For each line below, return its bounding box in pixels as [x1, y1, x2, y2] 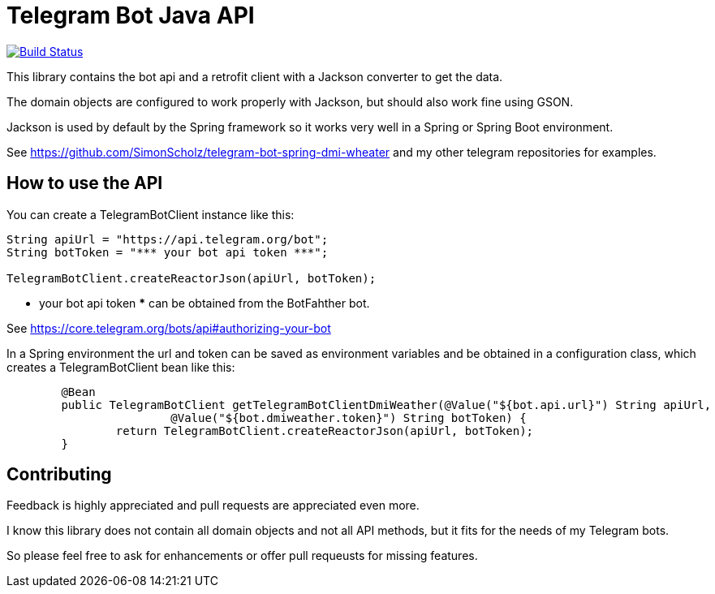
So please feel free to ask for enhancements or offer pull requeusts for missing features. [6, 549, 478, 563]
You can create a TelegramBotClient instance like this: [6, 207, 295, 222]
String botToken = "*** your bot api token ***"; [6, 245, 329, 259]
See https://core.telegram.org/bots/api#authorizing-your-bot [6, 321, 331, 335]
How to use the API [6, 173, 163, 194]
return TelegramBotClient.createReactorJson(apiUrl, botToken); [115, 424, 534, 437]
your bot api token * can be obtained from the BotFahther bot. [39, 295, 370, 310]
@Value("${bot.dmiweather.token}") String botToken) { [170, 411, 527, 424]
